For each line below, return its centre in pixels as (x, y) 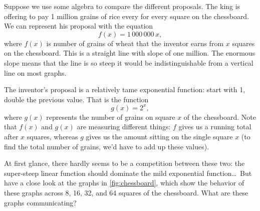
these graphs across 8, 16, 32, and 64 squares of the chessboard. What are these (126, 192)
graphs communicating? (40, 202)
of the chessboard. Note (220, 117)
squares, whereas (52, 137)
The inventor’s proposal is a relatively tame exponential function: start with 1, (125, 89)
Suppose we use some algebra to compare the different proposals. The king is (122, 6)
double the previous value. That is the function (76, 99)
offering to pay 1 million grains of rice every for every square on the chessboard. (127, 16)
